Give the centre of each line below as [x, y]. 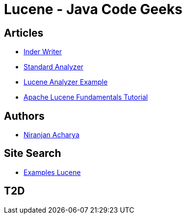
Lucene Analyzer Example [66, 82]
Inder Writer [43, 52]
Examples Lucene [52, 172]
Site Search [33, 153]
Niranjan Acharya [52, 135]
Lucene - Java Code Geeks [93, 9]
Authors [24, 116]
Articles [24, 33]
